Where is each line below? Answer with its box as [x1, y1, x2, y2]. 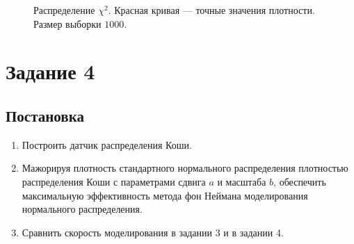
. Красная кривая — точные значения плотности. [108, 3, 315, 17]
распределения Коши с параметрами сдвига [22, 174, 206, 188]
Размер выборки [33, 16, 102, 31]
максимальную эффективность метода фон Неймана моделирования [22, 188, 308, 202]
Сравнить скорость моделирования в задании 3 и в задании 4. [22, 225, 284, 239]
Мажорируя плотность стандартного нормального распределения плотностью [22, 161, 348, 175]
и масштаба [217, 174, 266, 188]
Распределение [33, 3, 95, 17]
